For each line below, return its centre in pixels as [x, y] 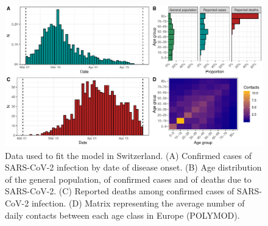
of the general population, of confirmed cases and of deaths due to [128, 179]
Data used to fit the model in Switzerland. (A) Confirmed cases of [128, 155]
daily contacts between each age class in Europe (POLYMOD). [122, 215]
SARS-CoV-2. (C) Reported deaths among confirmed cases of [120, 191]
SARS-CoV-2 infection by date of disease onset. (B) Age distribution [133, 167]
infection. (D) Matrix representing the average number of [138, 203]
